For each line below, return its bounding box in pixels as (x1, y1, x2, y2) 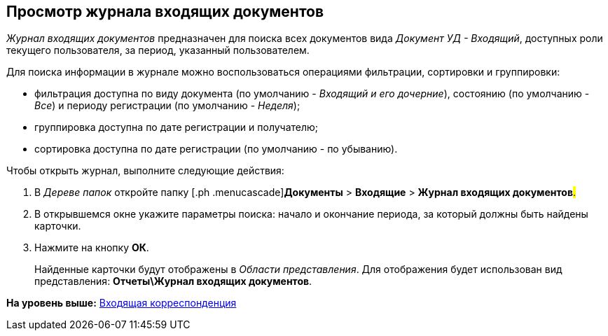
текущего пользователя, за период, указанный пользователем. (6, 44, 310, 57)
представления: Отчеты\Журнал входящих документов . (34, 275, 312, 288)
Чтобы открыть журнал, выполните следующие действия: (6, 164, 284, 177)
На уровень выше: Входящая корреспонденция (6, 297, 237, 309)
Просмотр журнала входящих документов (6, 3, 324, 20)
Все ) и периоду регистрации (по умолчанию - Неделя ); (34, 99, 300, 112)
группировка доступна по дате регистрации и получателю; (34, 121, 319, 134)
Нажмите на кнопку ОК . (34, 241, 149, 254)
